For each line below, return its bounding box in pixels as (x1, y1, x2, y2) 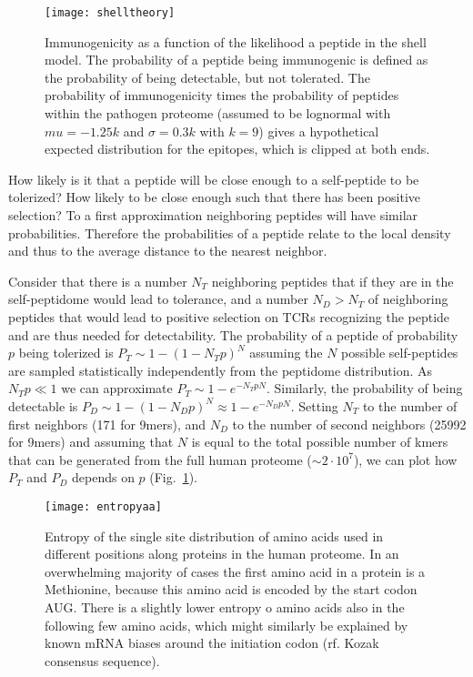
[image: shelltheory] (45, 6, 176, 19)
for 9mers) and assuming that (8, 432, 174, 451)
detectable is (8, 396, 78, 415)
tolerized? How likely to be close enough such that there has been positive (8, 187, 421, 207)
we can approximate (61, 379, 173, 398)
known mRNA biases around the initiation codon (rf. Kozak (45, 633, 379, 652)
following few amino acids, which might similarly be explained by (45, 615, 408, 634)
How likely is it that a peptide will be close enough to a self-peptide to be (8, 169, 419, 188)
